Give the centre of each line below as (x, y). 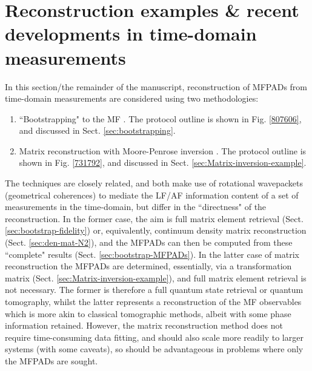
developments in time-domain (131, 34)
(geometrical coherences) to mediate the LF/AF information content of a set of (152, 195)
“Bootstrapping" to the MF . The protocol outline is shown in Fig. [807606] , (160, 118)
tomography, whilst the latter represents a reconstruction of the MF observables (153, 301)
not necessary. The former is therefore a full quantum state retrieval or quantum (154, 290)
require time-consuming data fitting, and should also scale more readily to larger (154, 337)
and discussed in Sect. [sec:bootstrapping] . (97, 130)
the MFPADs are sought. (51, 360)
